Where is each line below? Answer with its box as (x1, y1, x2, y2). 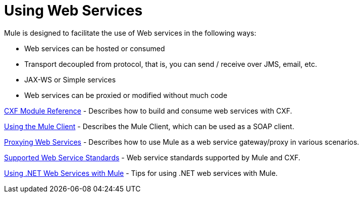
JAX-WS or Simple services (24, 75, 116, 84)
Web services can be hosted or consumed (24, 44, 165, 53)
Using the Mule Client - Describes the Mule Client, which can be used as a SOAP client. (4, 122, 294, 131)
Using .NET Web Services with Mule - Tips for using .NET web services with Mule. (4, 168, 278, 177)
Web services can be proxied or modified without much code (24, 90, 228, 100)
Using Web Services (4, 2, 143, 19)
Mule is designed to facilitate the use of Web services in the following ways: (4, 28, 256, 37)
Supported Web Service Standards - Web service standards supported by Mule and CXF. (4, 153, 300, 162)
